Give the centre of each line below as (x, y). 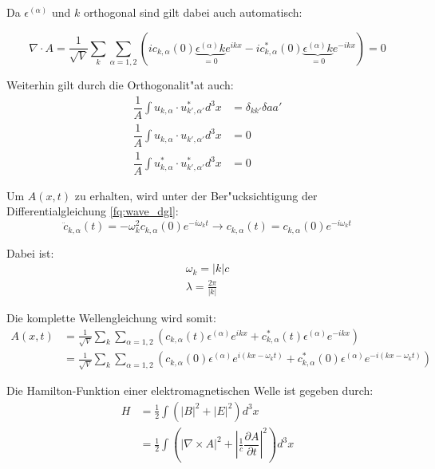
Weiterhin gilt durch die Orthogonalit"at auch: (120, 84)
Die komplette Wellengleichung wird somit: (111, 317)
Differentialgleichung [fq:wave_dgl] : (93, 211)
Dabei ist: (30, 252)
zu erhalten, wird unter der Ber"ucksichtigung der (196, 195)
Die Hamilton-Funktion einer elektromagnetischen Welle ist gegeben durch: (190, 390)
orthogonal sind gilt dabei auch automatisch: (193, 12)
